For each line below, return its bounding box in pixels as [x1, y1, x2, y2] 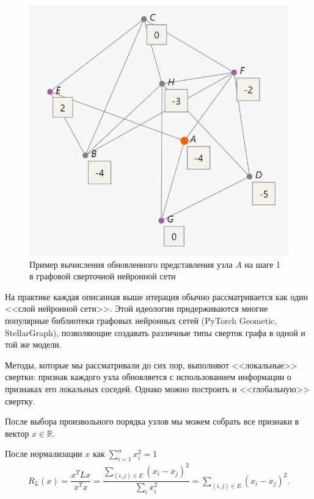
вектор [5, 426, 29, 439]
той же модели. [5, 338, 62, 351]
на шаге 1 [244, 257, 281, 270]
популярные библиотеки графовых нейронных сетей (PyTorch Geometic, [5, 314, 277, 326]
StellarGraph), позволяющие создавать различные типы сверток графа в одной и [5, 326, 305, 339]
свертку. [5, 394, 35, 407]
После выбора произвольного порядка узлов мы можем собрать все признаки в [5, 415, 299, 428]
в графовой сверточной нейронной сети [29, 270, 176, 282]
